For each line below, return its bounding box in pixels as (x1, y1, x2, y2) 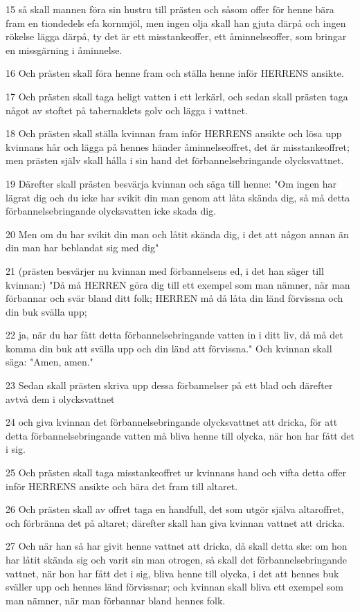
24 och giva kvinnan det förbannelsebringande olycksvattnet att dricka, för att (6, 415, 338, 429)
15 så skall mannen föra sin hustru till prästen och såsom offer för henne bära (6, 2, 334, 16)
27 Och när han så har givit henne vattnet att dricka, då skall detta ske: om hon (6, 539, 348, 553)
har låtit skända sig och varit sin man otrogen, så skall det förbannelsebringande (6, 552, 348, 566)
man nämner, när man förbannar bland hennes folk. (6, 593, 226, 607)
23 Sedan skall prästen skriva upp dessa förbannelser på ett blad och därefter (6, 378, 333, 393)
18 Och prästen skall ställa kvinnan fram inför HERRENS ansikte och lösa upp (6, 126, 342, 141)
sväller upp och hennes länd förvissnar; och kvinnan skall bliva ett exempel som (6, 579, 343, 594)
